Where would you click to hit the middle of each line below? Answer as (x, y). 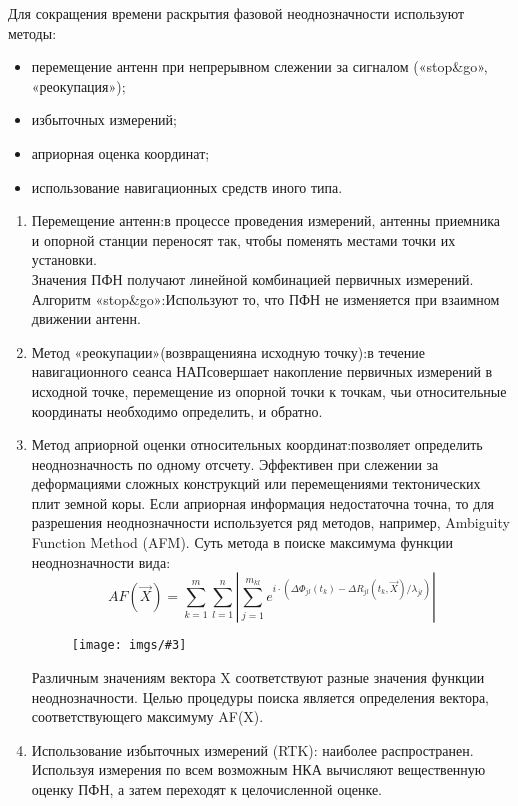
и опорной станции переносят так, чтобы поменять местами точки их (243, 239)
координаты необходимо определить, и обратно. (177, 410)
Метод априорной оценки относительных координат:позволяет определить (257, 444)
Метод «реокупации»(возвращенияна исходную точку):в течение (228, 351)
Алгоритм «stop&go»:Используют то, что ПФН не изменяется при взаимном (265, 298)
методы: (32, 32)
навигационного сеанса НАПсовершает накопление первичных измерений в (262, 371)
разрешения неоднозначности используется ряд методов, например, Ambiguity (270, 522)
